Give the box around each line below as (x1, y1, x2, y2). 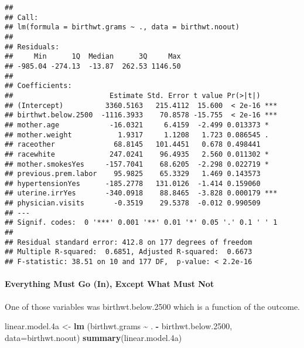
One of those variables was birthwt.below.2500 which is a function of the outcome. (5, 300, 300, 312)
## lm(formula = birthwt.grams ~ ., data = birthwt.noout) (5, 23, 240, 32)
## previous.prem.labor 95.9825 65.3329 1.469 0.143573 (5, 170, 261, 178)
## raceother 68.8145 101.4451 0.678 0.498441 (5, 140, 261, 149)
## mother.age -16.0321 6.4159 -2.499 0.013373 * (5, 120, 269, 129)
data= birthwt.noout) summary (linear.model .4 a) (5, 331, 182, 343)
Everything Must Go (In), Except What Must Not (5, 278, 214, 290)
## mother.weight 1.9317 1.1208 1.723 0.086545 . (5, 130, 269, 139)
